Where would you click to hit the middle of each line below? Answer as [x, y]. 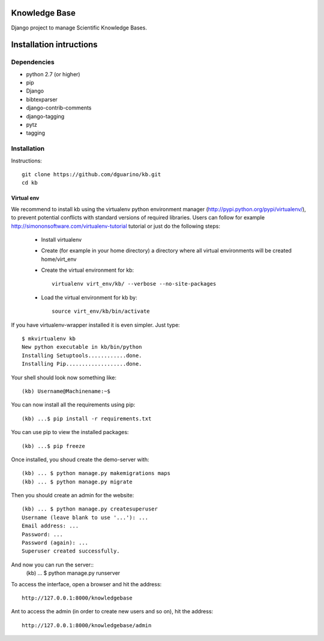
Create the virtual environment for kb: [88, 270]
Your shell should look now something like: [64, 377]
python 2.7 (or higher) [53, 74]
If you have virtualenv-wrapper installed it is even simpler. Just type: [95, 325]
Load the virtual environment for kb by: [89, 297]
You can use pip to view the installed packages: [70, 432]
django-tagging [45, 116]
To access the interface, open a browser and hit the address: [86, 584]
